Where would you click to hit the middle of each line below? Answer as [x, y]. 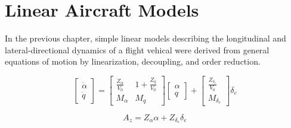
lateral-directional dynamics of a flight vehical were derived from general [137, 49]
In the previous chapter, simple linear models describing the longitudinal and [145, 38]
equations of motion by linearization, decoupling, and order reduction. [133, 61]
